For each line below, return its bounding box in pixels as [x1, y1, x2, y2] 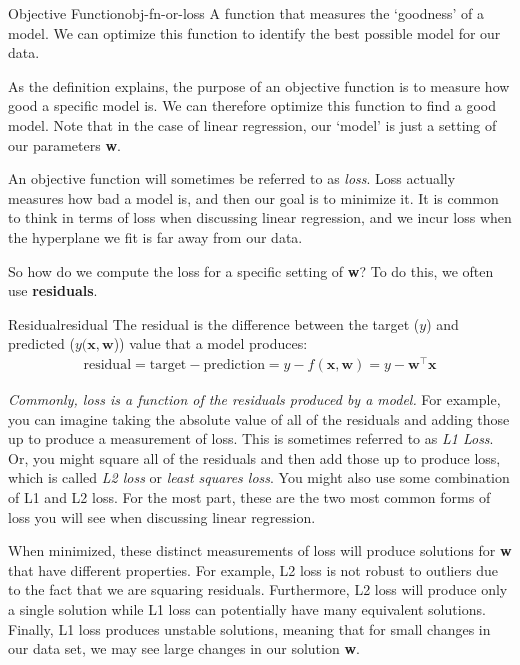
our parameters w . [8, 134, 121, 155]
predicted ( [8, 333, 75, 354]
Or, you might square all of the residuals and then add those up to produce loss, [8, 447, 501, 468]
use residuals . [8, 280, 98, 301]
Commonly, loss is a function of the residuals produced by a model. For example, [8, 389, 501, 410]
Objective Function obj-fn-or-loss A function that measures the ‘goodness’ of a [8, 3, 485, 23]
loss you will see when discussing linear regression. [8, 506, 316, 527]
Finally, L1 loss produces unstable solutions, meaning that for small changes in [8, 618, 491, 639]
